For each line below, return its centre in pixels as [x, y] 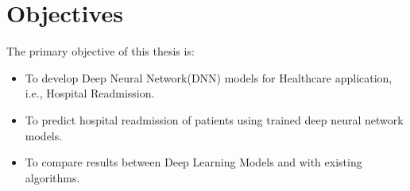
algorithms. [52, 177]
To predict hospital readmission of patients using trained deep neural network [214, 119]
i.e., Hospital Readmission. [90, 93]
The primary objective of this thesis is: [101, 51]
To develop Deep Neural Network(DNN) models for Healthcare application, [209, 77]
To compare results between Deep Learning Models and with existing [193, 162]
